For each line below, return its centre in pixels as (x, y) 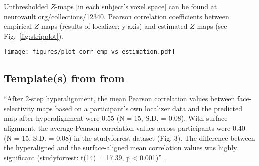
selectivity (19, 108)
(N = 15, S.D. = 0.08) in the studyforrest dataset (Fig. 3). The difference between (129, 137)
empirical (18, 26)
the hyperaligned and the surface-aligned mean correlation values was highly (121, 147)
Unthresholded (26, 6)
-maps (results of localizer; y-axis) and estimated (113, 26)
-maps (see (211, 26)
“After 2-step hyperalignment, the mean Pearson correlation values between (120, 99)
